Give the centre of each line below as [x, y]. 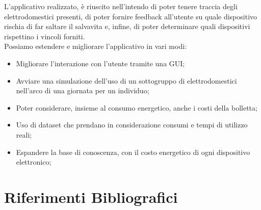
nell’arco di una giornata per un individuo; [83, 90]
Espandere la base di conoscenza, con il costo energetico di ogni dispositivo [133, 152]
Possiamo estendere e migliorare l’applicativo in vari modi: [95, 46]
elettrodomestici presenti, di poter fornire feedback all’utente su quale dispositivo [131, 16]
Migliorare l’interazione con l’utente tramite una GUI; [100, 63]
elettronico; [34, 162]
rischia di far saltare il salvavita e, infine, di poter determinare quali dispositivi [127, 26]
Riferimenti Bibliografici [91, 196]
